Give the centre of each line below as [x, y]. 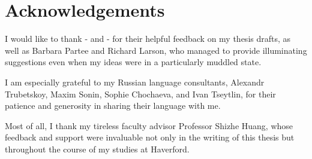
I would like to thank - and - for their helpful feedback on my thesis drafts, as [148, 39]
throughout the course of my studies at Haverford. [97, 149]
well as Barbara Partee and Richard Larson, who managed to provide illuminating [156, 50]
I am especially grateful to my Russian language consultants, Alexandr [135, 82]
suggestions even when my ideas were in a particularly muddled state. [133, 62]
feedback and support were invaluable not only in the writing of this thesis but [150, 137]
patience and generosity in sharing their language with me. [113, 106]
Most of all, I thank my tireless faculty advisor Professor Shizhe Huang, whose [149, 125]
